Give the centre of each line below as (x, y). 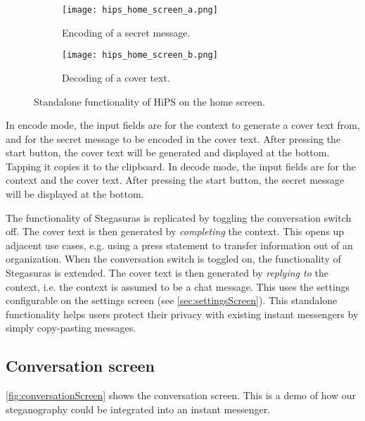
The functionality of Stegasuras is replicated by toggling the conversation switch (179, 217)
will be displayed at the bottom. (75, 194)
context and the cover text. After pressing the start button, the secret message (175, 180)
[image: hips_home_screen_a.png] (140, 10)
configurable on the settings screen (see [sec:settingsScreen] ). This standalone (172, 300)
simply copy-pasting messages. (71, 328)
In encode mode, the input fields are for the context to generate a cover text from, (183, 125)
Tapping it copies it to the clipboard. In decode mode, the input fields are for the (181, 166)
